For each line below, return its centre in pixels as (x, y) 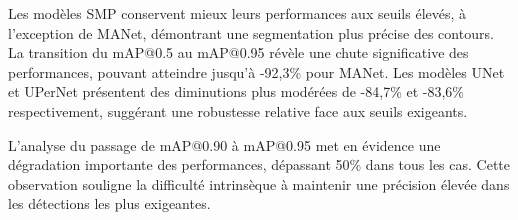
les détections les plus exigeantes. (109, 203)
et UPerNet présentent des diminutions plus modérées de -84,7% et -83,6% (236, 91)
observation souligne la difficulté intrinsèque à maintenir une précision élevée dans (259, 183)
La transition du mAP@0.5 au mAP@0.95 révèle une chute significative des (238, 52)
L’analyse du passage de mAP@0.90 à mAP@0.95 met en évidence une (224, 144)
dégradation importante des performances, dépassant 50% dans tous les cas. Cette (259, 164)
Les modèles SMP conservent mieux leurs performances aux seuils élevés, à (237, 13)
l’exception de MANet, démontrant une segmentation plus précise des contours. (251, 32)
